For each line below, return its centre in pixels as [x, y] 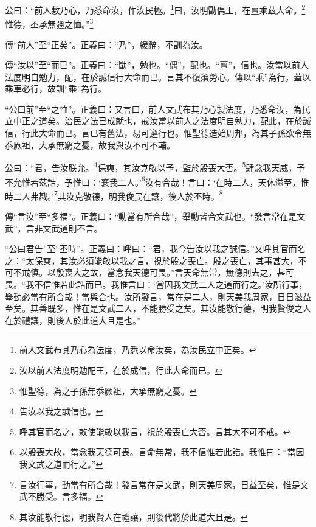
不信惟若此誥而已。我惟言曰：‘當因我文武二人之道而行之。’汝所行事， [171, 284]
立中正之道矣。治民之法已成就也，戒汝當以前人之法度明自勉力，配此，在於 [154, 121]
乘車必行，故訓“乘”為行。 [56, 89]
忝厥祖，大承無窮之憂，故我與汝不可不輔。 [90, 145]
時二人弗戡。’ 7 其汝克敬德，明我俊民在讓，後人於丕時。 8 [114, 195]
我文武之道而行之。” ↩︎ [61, 463]
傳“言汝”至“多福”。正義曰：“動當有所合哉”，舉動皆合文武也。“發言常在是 [151, 216]
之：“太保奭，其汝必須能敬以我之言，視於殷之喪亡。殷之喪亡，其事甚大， [152, 260]
